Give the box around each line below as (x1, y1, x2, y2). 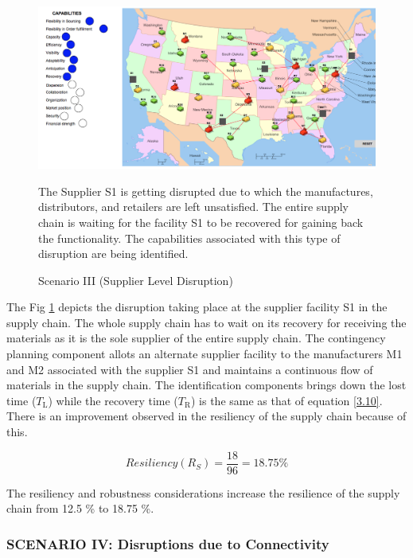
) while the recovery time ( (48, 392, 178, 408)
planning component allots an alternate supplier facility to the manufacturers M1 (6, 345, 403, 362)
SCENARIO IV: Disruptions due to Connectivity (6, 533, 329, 553)
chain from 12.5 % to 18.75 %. (6, 500, 154, 517)
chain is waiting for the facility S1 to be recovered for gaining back (38, 213, 364, 230)
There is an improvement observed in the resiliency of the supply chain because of (6, 408, 407, 424)
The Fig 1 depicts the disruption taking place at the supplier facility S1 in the (6, 299, 388, 315)
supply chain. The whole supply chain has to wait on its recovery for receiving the (6, 314, 407, 330)
